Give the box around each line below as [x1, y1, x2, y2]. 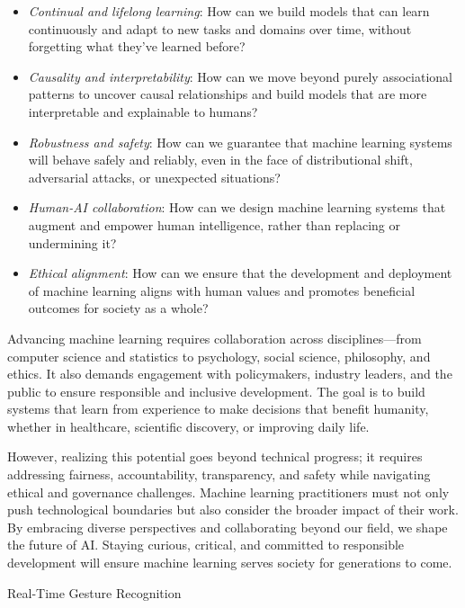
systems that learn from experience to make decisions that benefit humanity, [7, 399, 429, 418]
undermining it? [28, 233, 117, 252]
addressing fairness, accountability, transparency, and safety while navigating [7, 465, 431, 484]
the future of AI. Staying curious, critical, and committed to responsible [7, 535, 405, 554]
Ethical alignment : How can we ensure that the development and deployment [28, 264, 452, 282]
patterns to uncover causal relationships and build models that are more [28, 85, 427, 103]
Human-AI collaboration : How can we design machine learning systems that [28, 198, 446, 217]
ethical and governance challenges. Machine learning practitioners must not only [7, 482, 450, 501]
